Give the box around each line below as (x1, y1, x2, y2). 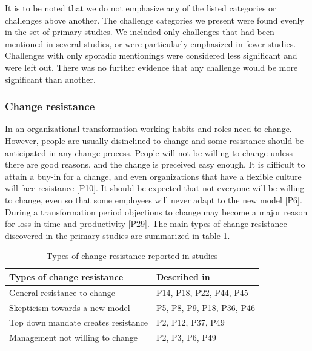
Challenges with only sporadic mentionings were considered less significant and (5, 49, 297, 62)
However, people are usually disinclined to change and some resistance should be (5, 134, 304, 146)
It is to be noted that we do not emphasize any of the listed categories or (5, 2, 276, 14)
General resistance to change (9, 286, 115, 298)
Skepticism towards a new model (9, 301, 130, 313)
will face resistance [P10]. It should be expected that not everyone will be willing (5, 182, 305, 194)
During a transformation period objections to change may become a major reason (5, 205, 308, 218)
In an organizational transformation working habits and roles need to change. (5, 122, 292, 135)
